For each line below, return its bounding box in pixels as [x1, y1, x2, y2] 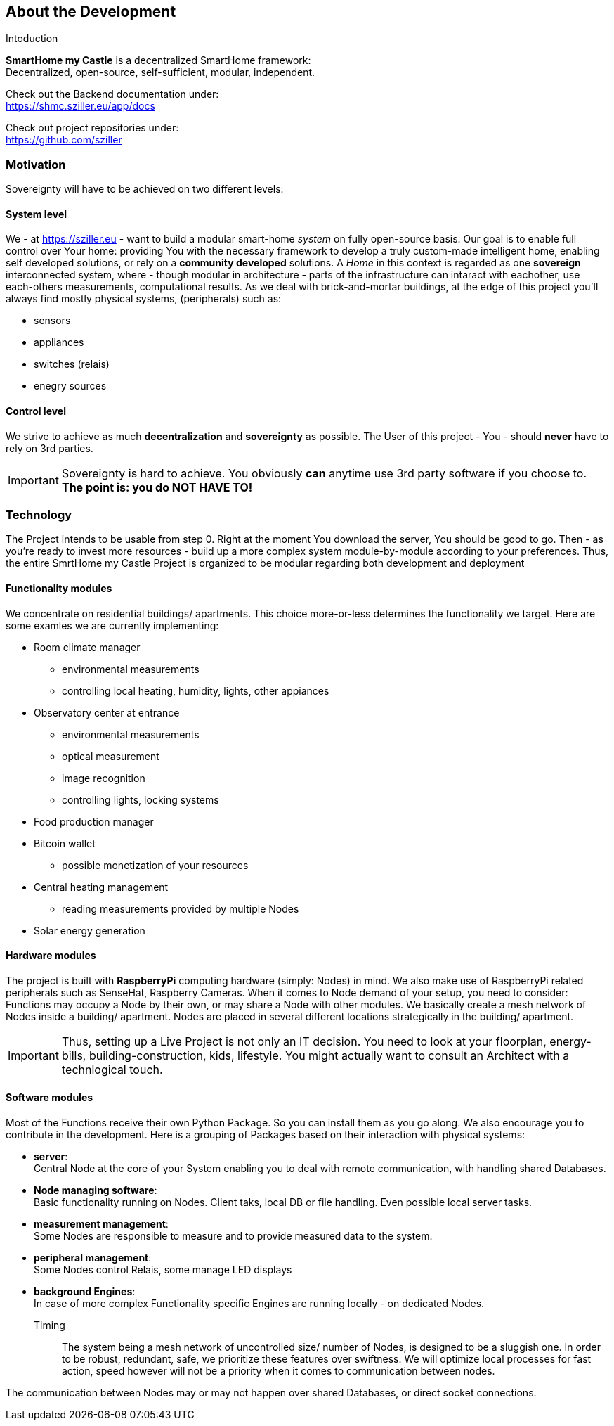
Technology [6, 507, 72, 522]
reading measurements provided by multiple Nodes [62, 902, 299, 915]
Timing [34, 1319, 65, 1332]
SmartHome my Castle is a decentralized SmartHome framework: [6, 54, 311, 67]
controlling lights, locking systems [62, 793, 219, 806]
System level [6, 207, 67, 220]
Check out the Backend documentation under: [6, 88, 219, 101]
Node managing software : [34, 1184, 157, 1197]
